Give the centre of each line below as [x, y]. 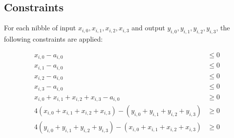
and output [148, 28]
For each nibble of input [40, 28]
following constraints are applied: [53, 39]
